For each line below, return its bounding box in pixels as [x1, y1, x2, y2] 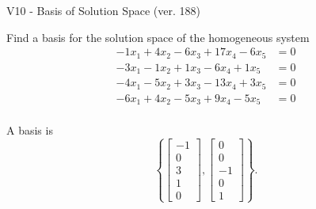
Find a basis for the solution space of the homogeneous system [6, 28, 310, 45]
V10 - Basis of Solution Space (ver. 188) [6, 2, 200, 18]
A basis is [6, 122, 53, 139]
